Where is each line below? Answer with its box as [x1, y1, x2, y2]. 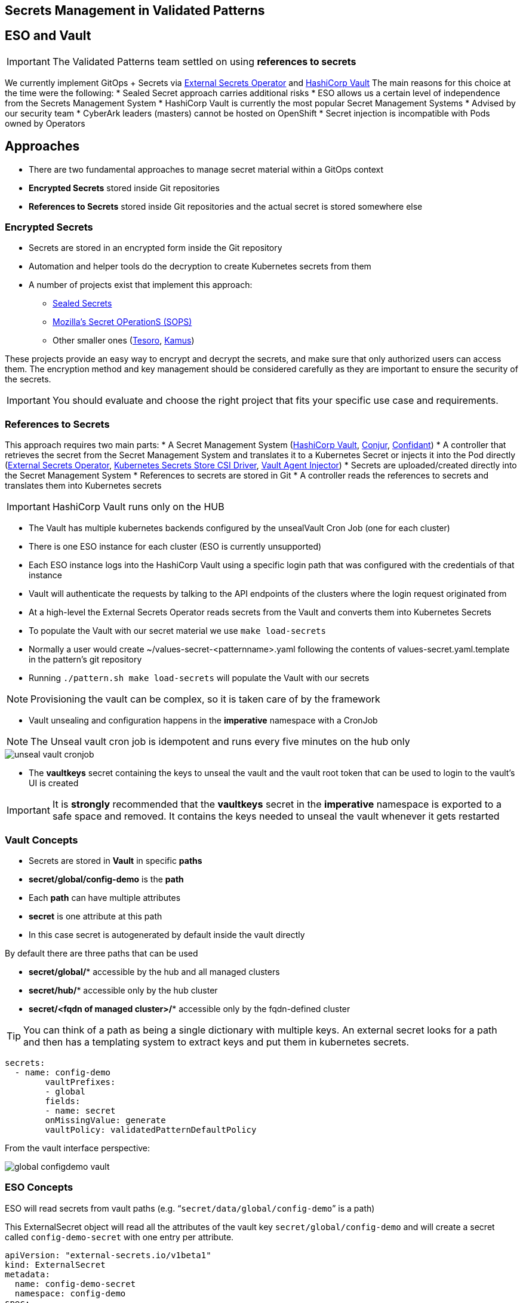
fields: [45, 1096, 81, 1106]
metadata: [5, 1269, 50, 1279]
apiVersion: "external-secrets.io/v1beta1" [5, 1250, 211, 1260]
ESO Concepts [5, 1181, 73, 1194]
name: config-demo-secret [14, 1279, 136, 1289]
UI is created [29, 778, 79, 789]
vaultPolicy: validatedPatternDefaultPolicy [45, 1124, 257, 1135]
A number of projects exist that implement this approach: [29, 280, 253, 290]
